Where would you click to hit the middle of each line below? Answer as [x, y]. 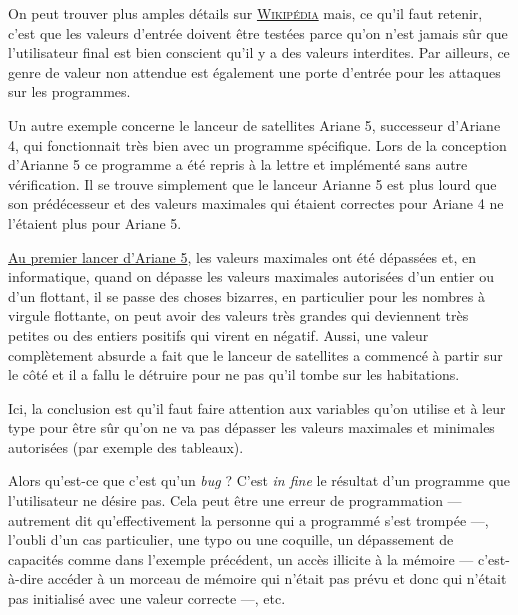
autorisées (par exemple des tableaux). [126, 446]
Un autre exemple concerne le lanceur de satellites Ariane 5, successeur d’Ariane [254, 124]
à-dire [26, 578]
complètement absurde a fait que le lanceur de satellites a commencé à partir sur [255, 354]
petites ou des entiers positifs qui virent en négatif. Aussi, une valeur [218, 334]
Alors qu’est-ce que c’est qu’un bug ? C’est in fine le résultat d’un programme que [259, 480]
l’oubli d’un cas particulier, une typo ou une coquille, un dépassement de [231, 539]
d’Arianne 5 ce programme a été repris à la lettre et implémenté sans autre [238, 164]
